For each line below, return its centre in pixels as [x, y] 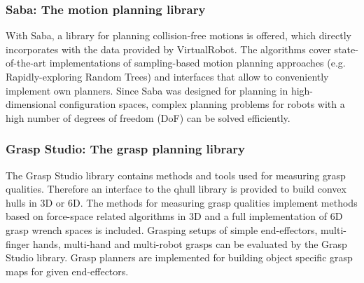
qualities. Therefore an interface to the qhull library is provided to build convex [176, 189]
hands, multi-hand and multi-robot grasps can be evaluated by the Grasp [190, 243]
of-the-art [26, 63]
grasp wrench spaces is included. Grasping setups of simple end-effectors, [162, 229]
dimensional [31, 104]
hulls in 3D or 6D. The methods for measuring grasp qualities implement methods [182, 202]
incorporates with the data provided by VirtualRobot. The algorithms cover [168, 49]
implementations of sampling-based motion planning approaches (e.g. [197, 63]
